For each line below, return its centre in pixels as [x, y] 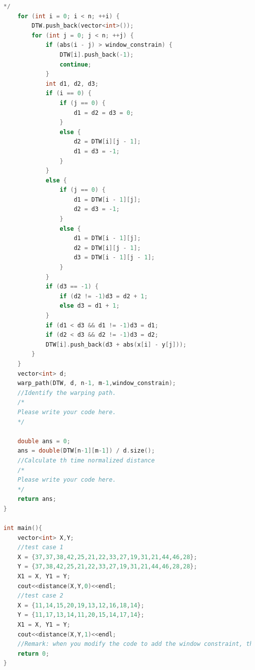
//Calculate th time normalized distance [86, 460]
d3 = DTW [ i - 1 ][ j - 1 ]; [114, 258]
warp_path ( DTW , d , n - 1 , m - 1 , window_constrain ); [97, 383]
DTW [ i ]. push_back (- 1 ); [97, 54]
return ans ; [37, 499]
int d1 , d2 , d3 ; [72, 84]
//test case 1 [40, 547]
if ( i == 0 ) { [69, 93]
